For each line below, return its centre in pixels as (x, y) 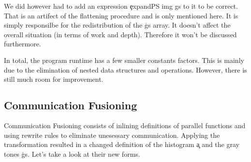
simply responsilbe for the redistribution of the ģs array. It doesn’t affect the (117, 25)
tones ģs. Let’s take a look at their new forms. (72, 154)
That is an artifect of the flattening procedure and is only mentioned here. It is (121, 15)
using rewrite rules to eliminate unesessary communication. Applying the (112, 135)
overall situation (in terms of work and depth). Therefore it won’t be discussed (120, 34)
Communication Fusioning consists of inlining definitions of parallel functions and (125, 125)
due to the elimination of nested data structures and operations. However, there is (125, 69)
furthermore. (22, 44)
